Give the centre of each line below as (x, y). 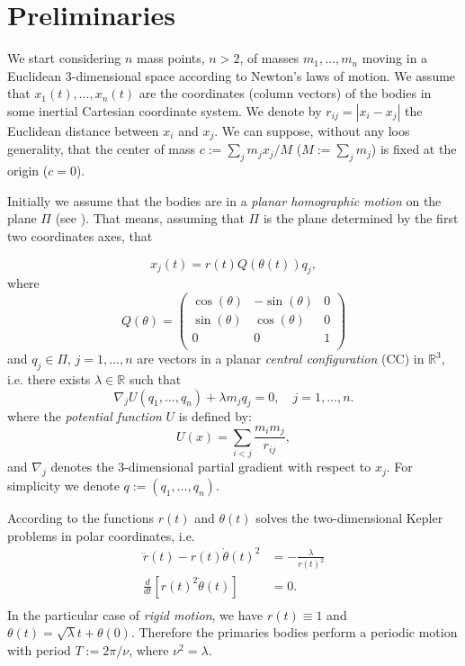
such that (155, 378)
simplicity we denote (63, 485)
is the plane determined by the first (361, 218)
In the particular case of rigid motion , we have (135, 614)
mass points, (170, 58)
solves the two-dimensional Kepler (349, 517)
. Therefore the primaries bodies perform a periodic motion (294, 632)
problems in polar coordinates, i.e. (101, 535)
